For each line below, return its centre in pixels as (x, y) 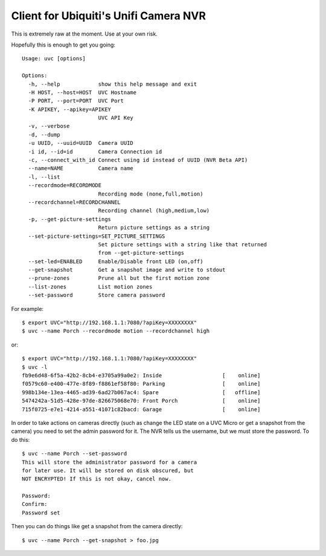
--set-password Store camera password (97, 295)
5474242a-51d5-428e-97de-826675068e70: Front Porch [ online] (141, 401)
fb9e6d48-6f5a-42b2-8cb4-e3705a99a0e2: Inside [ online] (141, 375)
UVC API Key (116, 118)
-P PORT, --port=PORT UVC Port (76, 101)
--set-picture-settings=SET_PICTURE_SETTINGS (97, 236)
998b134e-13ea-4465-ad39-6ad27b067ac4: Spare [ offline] (141, 392)
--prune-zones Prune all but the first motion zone (119, 278)
